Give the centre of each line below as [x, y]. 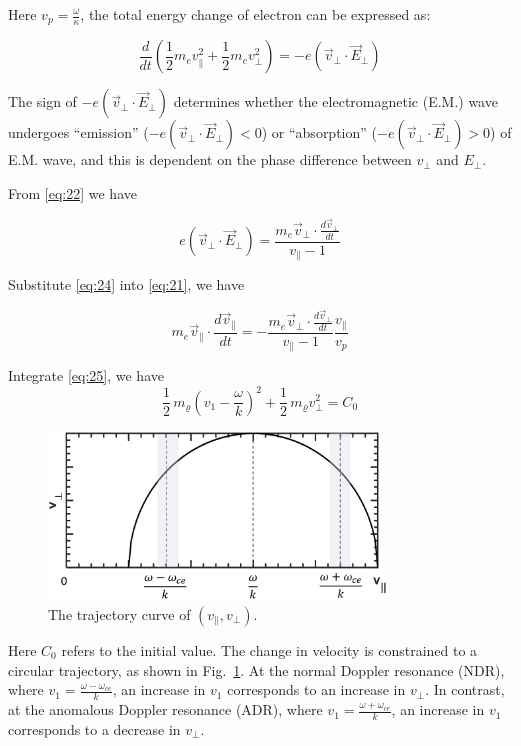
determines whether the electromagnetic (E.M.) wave [335, 101]
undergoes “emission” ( [78, 132]
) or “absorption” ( [319, 132]
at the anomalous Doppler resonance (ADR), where [165, 709]
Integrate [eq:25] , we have [86, 375]
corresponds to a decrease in [94, 728]
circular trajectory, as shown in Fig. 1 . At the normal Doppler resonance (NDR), [256, 669]
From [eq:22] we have [72, 193]
